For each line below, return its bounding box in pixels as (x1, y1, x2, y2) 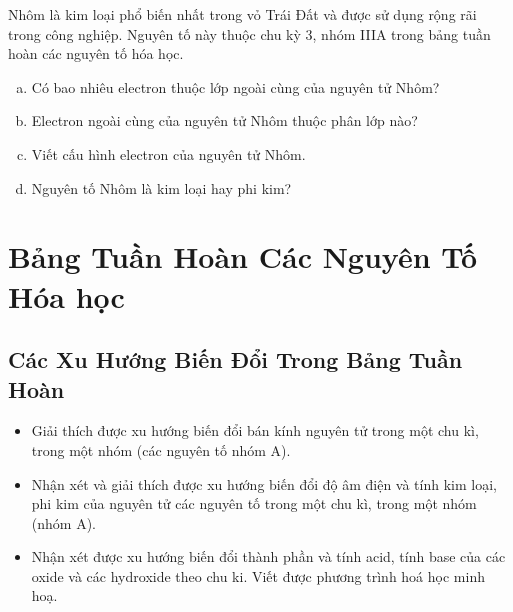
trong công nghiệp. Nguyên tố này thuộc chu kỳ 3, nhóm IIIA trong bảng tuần (8, 23, 491, 44)
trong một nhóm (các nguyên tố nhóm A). (31, 439, 291, 460)
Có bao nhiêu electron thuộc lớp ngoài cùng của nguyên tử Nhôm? (31, 76, 440, 97)
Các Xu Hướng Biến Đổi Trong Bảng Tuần (8, 344, 463, 375)
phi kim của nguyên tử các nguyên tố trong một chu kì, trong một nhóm (31, 493, 477, 514)
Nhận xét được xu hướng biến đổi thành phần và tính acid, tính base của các (31, 546, 506, 567)
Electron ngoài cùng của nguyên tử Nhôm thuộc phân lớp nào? (31, 110, 418, 131)
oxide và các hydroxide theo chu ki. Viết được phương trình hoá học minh (31, 565, 485, 586)
